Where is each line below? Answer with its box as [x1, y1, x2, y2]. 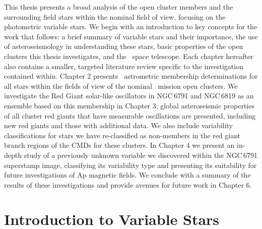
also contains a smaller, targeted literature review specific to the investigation [4, 61, 243, 71]
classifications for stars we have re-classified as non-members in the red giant [4, 130, 241, 140]
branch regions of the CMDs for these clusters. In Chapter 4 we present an [4, 140, 235, 150]
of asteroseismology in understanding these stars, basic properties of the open [4, 41, 243, 51]
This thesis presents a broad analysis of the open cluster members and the [4, 2, 233, 12]
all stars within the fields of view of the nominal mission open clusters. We [4, 80, 238, 91]
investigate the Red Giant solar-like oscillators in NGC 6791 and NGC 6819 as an [4, 90, 254, 101]
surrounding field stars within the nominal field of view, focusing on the [4, 11, 226, 22]
